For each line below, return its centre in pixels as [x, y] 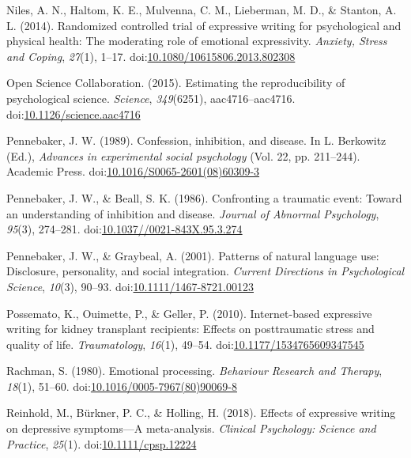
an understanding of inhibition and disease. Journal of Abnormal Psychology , [193, 213]
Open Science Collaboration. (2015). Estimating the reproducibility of [176, 83]
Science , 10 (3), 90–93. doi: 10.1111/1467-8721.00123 [130, 286]
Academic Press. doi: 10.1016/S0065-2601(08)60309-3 [133, 171]
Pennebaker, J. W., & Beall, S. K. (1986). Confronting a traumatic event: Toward [204, 197]
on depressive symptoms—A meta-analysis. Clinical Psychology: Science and [191, 428]
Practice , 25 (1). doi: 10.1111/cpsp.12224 [102, 443]
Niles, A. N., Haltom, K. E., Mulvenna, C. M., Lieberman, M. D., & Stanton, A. [202, 9]
